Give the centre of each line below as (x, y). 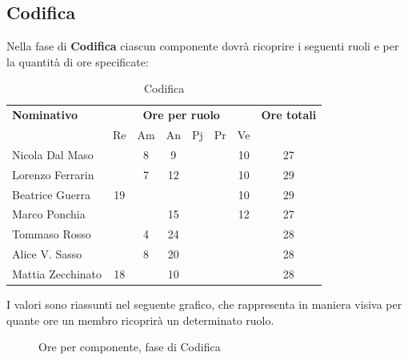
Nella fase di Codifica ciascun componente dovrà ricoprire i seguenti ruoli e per (203, 46)
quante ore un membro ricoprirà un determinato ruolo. (140, 320)
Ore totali (289, 115)
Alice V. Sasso (47, 254)
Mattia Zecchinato (57, 273)
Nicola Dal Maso (53, 154)
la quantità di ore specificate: (78, 61)
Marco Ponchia (49, 214)
